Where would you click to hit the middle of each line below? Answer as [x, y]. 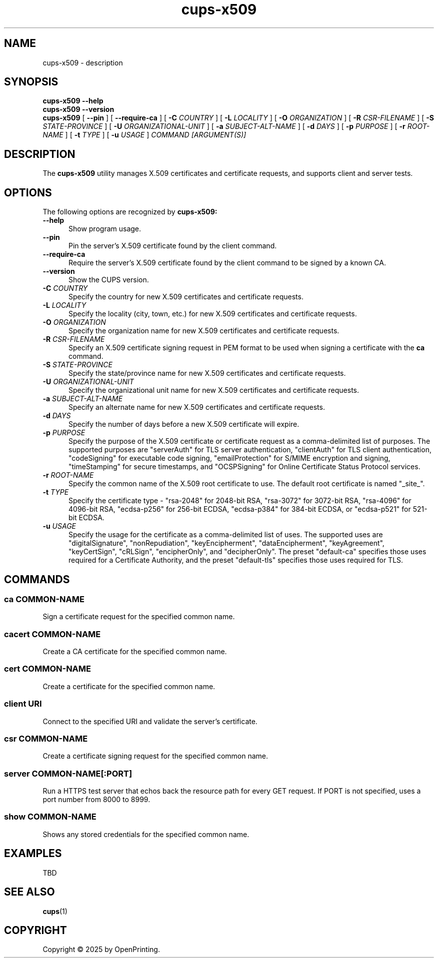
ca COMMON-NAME [44, 599]
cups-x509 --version [78, 109]
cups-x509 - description [83, 62]
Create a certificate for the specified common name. [129, 686]
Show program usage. [105, 229]
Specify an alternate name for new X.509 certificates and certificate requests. [197, 407]
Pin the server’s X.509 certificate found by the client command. [173, 246]
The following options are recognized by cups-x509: [130, 212]
